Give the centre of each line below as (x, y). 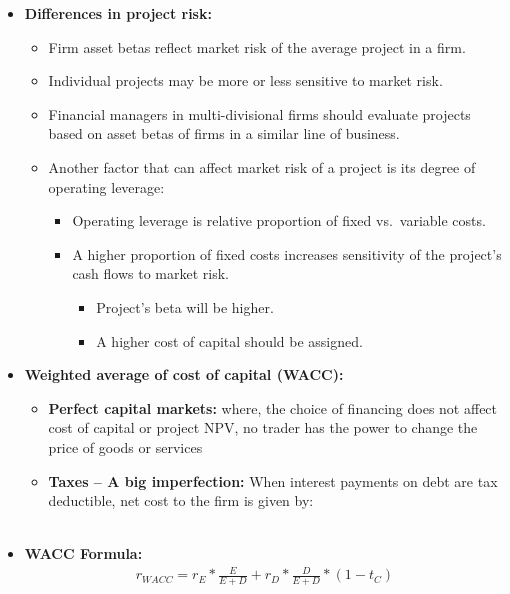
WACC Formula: (83, 553)
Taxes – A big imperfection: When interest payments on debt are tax (273, 480)
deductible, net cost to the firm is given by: (181, 500)
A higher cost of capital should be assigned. (229, 340)
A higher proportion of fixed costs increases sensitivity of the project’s (287, 253)
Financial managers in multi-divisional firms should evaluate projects (259, 113)
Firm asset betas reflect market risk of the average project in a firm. (257, 46)
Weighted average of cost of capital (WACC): (184, 374)
